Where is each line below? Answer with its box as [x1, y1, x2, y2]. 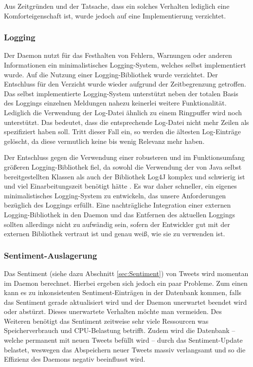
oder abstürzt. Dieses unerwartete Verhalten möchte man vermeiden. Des [4, 306, 222, 316]
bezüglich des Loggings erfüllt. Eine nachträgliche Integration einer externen [4, 200, 231, 210]
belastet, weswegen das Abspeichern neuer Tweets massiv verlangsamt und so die [4, 344, 246, 354]
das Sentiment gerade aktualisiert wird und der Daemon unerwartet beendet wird [4, 297, 247, 307]
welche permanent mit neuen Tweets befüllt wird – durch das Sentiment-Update [4, 335, 243, 345]
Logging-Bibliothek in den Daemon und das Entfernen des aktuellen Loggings [4, 209, 235, 219]
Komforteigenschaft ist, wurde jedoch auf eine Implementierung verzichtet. [4, 10, 226, 20]
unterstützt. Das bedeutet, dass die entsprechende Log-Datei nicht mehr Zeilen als [4, 117, 249, 127]
